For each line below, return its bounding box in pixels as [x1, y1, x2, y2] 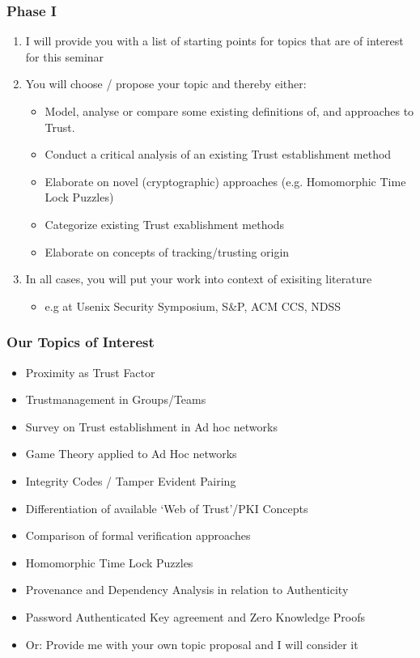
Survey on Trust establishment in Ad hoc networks [25, 418, 278, 435]
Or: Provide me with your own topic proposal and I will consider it [25, 635, 358, 652]
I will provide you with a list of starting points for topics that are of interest [25, 32, 404, 49]
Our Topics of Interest [6, 332, 155, 352]
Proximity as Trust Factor [25, 363, 155, 380]
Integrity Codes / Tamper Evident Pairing [25, 472, 236, 489]
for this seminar [25, 48, 104, 65]
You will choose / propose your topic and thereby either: [25, 75, 307, 92]
